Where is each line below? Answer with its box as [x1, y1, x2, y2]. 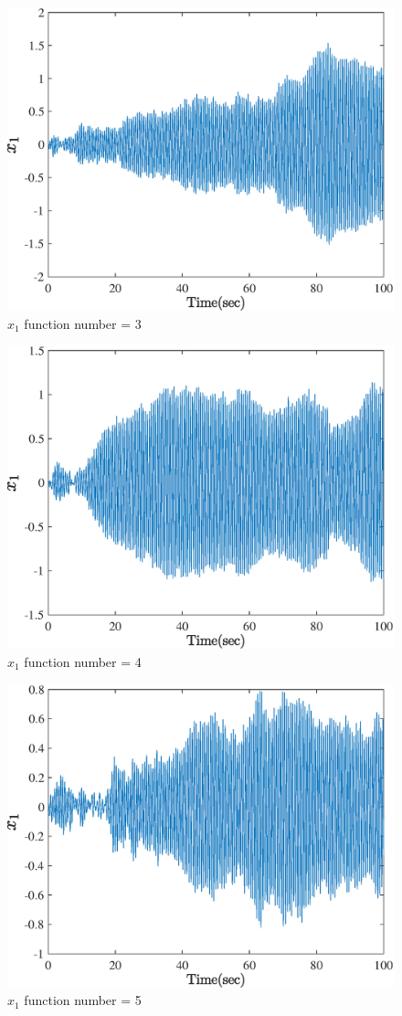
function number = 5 [24, 990, 142, 1010]
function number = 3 [24, 313, 142, 333]
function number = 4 [24, 651, 142, 671]
